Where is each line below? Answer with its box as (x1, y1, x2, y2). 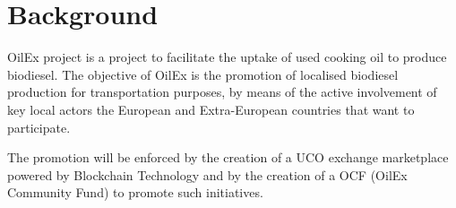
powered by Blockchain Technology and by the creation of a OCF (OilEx (7, 165, 408, 184)
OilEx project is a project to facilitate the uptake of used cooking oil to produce (7, 48, 447, 66)
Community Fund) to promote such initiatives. (7, 183, 263, 202)
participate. (7, 117, 71, 136)
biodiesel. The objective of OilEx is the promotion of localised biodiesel (7, 65, 399, 83)
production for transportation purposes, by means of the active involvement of (7, 82, 437, 101)
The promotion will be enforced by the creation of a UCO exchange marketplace (7, 148, 449, 167)
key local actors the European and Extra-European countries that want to (7, 100, 415, 118)
